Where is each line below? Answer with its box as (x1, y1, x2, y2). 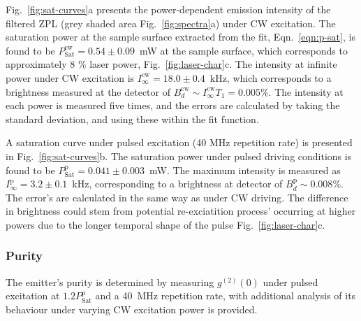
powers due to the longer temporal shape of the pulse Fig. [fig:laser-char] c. (6, 217, 325, 231)
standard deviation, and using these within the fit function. (6, 111, 259, 126)
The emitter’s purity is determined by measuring (6, 274, 214, 289)
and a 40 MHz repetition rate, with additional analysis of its (95, 288, 356, 303)
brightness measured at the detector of (6, 84, 170, 99)
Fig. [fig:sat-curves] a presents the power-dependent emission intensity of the (6, 2, 331, 16)
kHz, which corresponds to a (209, 70, 332, 85)
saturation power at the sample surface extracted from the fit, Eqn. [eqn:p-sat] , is (6, 29, 355, 44)
